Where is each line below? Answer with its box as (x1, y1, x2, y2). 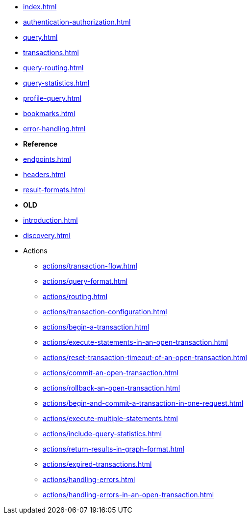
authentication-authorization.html (23, 18, 131, 26)
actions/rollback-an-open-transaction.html (43, 384, 180, 392)
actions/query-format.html (43, 277, 128, 285)
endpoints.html (23, 155, 72, 163)
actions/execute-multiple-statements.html (43, 414, 178, 423)
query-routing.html (23, 63, 84, 72)
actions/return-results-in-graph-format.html (43, 445, 184, 453)
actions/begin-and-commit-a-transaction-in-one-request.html (43, 399, 244, 407)
